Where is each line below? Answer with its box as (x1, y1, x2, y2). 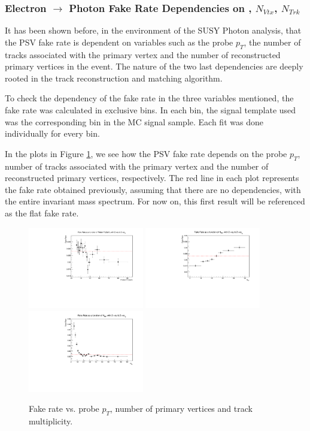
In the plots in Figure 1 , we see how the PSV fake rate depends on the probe (5, 147, 287, 159)
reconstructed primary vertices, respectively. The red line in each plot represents (5, 171, 299, 184)
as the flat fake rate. (5, 206, 79, 219)
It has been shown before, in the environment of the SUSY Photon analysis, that (5, 24, 302, 37)
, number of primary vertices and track (110, 402, 253, 415)
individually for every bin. (5, 127, 100, 140)
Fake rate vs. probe (29, 402, 99, 415)
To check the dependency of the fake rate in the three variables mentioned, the (5, 92, 294, 104)
